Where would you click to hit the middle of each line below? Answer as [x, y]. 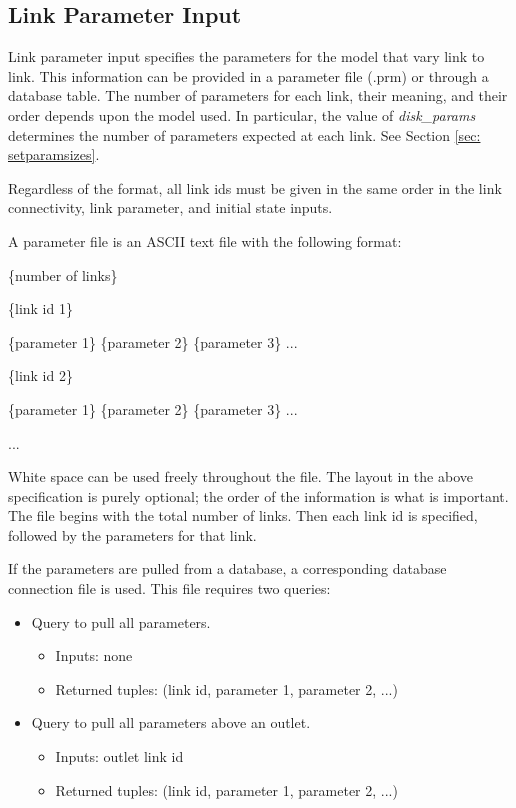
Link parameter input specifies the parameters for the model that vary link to [246, 56]
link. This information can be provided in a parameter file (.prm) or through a [248, 75]
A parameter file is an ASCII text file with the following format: [205, 240]
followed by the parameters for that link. [132, 534]
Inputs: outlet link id [119, 756]
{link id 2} [40, 375]
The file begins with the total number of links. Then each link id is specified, [243, 515]
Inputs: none [94, 655]
